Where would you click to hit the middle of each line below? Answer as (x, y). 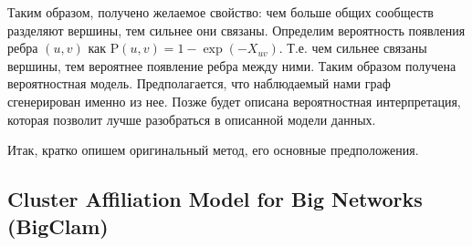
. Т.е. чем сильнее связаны (353, 48)
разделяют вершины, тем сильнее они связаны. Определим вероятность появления (236, 30)
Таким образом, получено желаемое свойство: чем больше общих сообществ (220, 12)
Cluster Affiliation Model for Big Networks (215, 199)
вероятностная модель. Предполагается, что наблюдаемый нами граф (199, 83)
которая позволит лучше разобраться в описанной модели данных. (192, 119)
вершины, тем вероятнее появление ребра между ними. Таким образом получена (232, 65)
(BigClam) (58, 225)
